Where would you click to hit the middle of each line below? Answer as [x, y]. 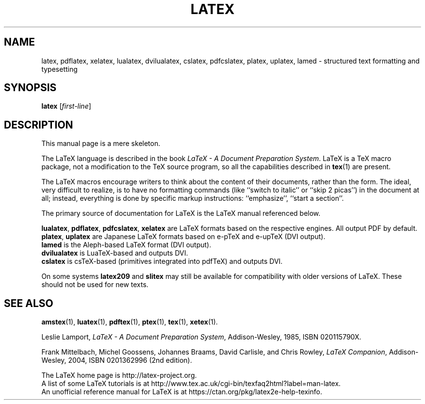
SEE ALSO [29, 303]
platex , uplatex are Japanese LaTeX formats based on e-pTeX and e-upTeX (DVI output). [183, 237]
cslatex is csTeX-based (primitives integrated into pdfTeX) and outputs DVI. [162, 261]
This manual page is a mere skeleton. [101, 144]
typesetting [59, 69]
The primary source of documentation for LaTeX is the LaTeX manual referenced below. [181, 213]
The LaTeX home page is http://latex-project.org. [119, 375]
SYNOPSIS [30, 88]
